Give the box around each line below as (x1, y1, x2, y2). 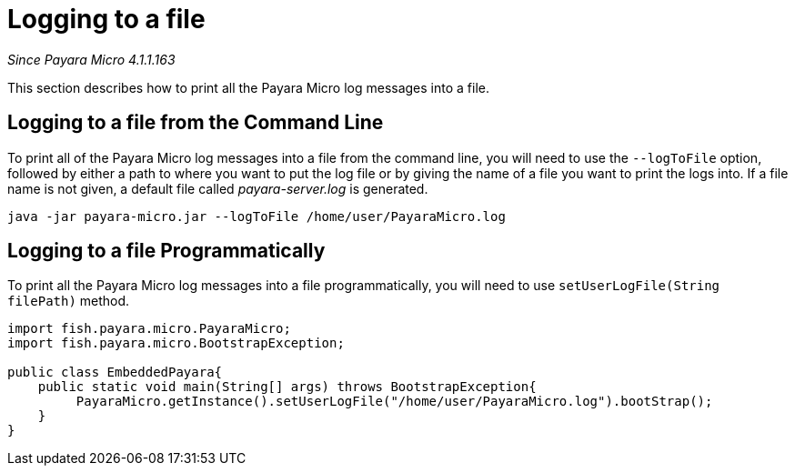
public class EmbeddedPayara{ (7, 365, 223, 380)
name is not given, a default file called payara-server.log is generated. (7, 180, 428, 196)
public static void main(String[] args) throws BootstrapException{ (37, 379, 537, 395)
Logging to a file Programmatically (7, 239, 326, 263)
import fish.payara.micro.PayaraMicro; (7, 321, 291, 337)
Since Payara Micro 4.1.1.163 (7, 51, 176, 67)
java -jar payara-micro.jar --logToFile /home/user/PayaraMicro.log (7, 208, 506, 224)
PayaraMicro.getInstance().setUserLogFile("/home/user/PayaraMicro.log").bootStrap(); (75, 394, 713, 409)
